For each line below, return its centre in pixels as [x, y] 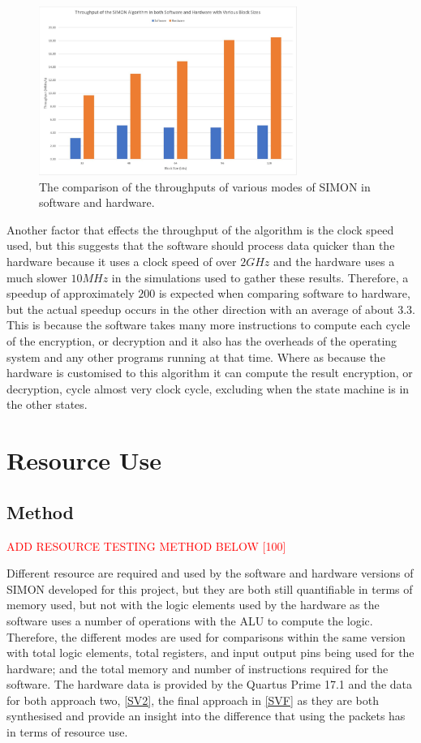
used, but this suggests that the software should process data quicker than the [201, 245]
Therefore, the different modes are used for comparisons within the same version [206, 636]
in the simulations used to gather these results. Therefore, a [260, 277]
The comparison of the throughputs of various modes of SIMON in [205, 186]
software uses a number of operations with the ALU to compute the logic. [190, 620]
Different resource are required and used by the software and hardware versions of [210, 573]
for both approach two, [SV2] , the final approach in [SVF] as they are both [193, 700]
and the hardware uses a [334, 262]
